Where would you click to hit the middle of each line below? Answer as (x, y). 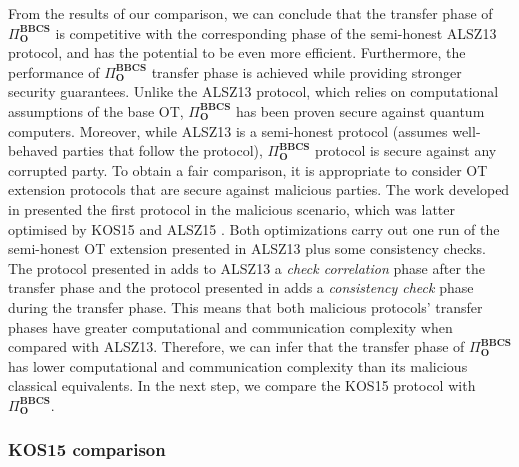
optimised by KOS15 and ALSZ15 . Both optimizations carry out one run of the (254, 228)
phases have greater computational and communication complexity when (230, 326)
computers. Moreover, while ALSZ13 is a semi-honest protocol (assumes (228, 130)
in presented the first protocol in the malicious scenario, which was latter (232, 208)
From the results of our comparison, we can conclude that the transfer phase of (250, 13)
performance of (54, 71)
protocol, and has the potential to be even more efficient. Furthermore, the (237, 52)
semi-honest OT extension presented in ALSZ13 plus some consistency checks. (247, 248)
